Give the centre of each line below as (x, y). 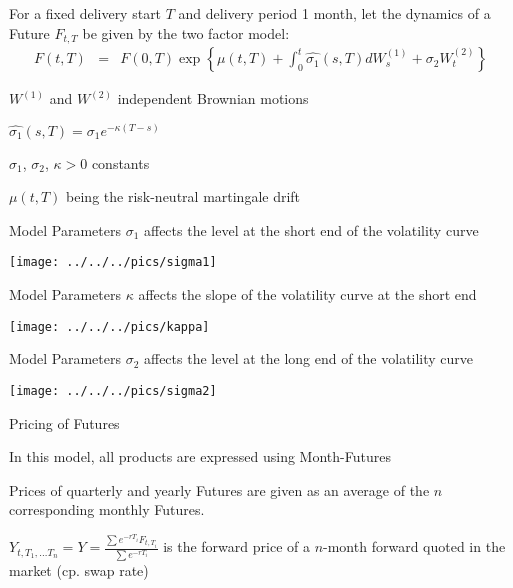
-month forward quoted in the (414, 546)
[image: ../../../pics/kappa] (109, 326)
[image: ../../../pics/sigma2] (113, 390)
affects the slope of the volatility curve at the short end (307, 294)
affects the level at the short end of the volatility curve (311, 229)
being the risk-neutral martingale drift (183, 196)
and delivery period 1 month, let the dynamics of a (334, 13)
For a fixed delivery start (85, 13)
